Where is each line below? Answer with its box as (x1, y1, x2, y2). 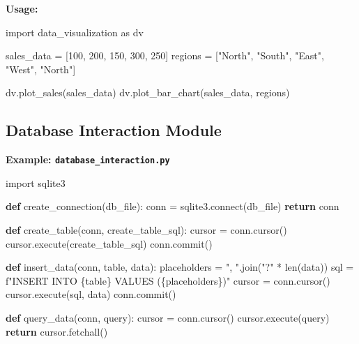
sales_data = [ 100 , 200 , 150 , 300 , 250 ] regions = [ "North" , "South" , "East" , (6, 48, 324, 63)
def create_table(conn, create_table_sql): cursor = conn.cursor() (6, 223, 287, 237)
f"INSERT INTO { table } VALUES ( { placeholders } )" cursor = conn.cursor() (6, 273, 330, 287)
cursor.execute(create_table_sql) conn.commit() (6, 236, 213, 250)
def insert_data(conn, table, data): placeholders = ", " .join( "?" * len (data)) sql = (6, 260, 354, 274)
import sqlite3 (6, 175, 66, 190)
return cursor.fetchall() (6, 324, 108, 338)
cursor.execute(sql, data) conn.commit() (6, 287, 176, 301)
